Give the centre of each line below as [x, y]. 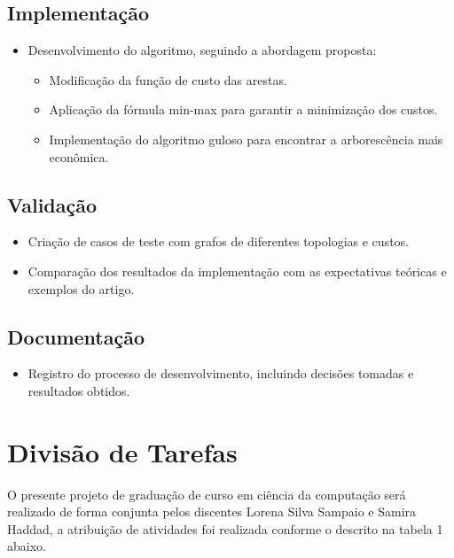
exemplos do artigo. [81, 288]
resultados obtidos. [79, 390]
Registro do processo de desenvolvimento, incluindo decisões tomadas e [221, 373]
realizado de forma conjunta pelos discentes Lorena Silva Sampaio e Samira [212, 511]
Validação [52, 204]
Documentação [76, 336]
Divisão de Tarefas [122, 451]
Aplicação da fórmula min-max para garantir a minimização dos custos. [243, 109]
